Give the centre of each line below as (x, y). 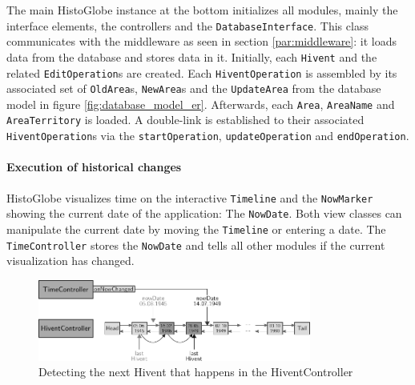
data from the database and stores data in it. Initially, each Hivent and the (192, 56)
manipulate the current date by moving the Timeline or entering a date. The (196, 229)
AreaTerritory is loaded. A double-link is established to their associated (185, 120)
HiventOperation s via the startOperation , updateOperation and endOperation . (208, 136)
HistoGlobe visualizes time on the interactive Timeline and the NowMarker (190, 197)
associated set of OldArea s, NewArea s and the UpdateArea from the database (194, 88)
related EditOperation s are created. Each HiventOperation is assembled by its (202, 72)
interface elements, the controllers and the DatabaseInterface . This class (187, 25)
